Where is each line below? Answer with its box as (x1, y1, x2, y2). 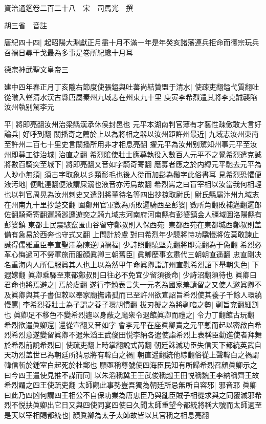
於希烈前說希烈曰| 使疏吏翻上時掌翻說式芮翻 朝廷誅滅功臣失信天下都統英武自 (4, 339, 262, 350)
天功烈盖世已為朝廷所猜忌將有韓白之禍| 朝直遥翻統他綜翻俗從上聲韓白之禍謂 (4, 349, 259, 360)
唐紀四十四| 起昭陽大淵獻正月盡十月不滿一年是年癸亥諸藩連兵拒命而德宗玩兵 (4, 37, 259, 48)
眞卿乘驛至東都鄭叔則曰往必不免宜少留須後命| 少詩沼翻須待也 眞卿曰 (28, 269, 257, 280)
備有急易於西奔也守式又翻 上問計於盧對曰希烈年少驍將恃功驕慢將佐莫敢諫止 (4, 229, 259, 240)
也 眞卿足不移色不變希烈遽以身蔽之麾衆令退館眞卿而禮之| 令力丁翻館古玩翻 (4, 309, 255, 320)
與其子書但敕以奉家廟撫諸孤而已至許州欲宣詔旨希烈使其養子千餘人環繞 (25, 289, 262, 300)
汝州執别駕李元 (4, 101, 54, 112)
